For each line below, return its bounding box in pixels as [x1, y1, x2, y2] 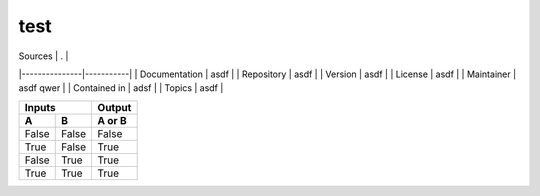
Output [97, 100, 132, 114]
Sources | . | [18, 50, 69, 62]
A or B [97, 113, 127, 127]
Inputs [24, 100, 56, 114]
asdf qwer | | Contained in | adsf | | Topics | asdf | [18, 82, 224, 94]
